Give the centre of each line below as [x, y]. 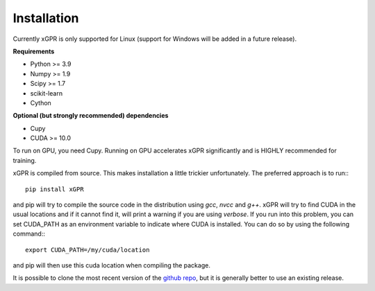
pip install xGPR [55, 189]
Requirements [34, 51]
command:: [29, 234]
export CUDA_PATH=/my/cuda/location [87, 250]
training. [25, 160]
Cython [41, 103]
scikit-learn [46, 93]
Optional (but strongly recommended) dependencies [91, 116]
